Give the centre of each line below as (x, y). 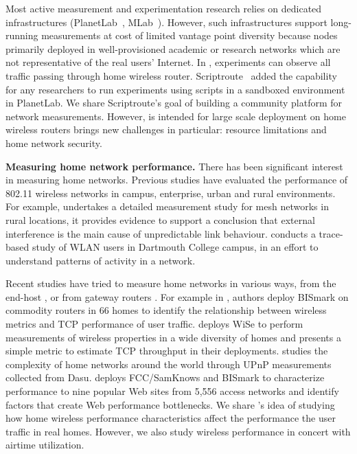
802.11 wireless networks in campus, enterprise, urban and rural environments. (171, 193)
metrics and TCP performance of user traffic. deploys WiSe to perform (154, 324)
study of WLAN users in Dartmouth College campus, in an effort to (175, 247)
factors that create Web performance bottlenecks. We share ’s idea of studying (170, 404)
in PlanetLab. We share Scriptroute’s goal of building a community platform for (174, 103)
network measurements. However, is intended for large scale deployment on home (176, 116)
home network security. (54, 143)
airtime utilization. (45, 445)
